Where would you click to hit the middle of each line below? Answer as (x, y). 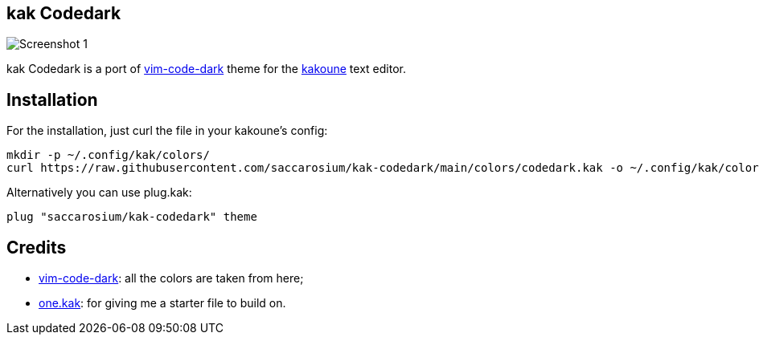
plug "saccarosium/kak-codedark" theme (132, 217)
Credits (37, 247)
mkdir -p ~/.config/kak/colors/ (108, 155)
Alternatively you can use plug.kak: (99, 193)
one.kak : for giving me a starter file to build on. (162, 303)
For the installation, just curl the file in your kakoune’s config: (167, 131)
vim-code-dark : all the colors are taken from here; (171, 278)
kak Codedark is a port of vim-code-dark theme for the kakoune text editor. (206, 69)
